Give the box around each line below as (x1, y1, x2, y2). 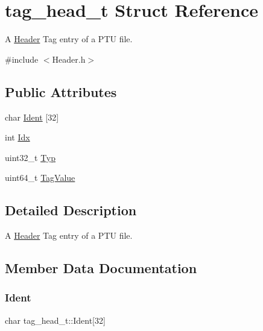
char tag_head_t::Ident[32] (5, 314, 106, 326)
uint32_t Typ (5, 151, 56, 163)
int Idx (5, 131, 30, 143)
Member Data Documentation (5, 259, 197, 277)
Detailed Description (5, 201, 137, 219)
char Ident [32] (5, 110, 59, 123)
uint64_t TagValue (5, 171, 75, 184)
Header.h (52, 52, 86, 65)
